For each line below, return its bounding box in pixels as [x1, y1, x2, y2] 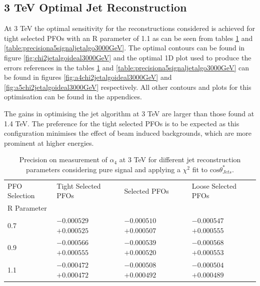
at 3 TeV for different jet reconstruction [119, 154, 241, 165]
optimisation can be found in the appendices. [4, 91, 142, 102]
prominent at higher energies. [4, 137, 94, 148]
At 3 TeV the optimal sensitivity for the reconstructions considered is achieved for [4, 23, 255, 33]
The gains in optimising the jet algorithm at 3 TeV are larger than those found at [4, 108, 254, 118]
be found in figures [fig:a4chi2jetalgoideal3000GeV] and [4, 72, 172, 82]
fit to [192, 164, 208, 174]
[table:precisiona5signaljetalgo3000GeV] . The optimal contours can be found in [4, 42, 245, 53]
